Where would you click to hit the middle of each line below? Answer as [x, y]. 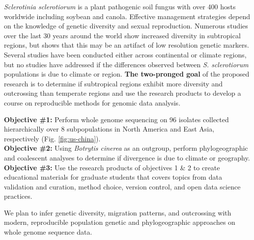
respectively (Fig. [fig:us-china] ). [52, 138]
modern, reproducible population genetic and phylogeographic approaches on [120, 222]
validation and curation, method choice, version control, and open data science [122, 186]
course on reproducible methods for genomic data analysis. [92, 102]
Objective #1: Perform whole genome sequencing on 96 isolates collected [116, 119]
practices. [18, 196]
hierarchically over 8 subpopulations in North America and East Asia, [109, 129]
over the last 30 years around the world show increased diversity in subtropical [122, 35]
